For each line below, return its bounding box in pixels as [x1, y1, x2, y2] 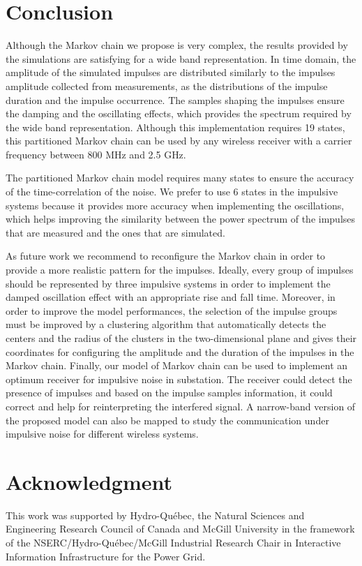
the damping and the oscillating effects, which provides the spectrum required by [6, 106, 352, 121]
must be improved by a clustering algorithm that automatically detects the [6, 317, 326, 332]
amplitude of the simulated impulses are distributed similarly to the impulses [6, 65, 335, 80]
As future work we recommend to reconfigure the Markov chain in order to [6, 248, 326, 263]
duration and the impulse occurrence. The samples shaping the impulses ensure [6, 92, 345, 107]
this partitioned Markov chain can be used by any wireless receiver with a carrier [6, 133, 352, 148]
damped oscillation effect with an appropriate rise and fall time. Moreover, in [6, 290, 335, 304]
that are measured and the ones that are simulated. [6, 225, 225, 239]
